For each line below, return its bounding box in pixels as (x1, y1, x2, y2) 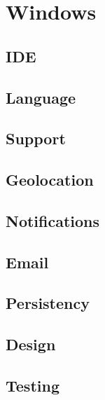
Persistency (6, 292, 90, 314)
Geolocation (6, 169, 94, 191)
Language (6, 86, 76, 108)
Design (6, 333, 56, 355)
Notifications (6, 209, 100, 231)
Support (6, 127, 66, 149)
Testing (6, 375, 59, 396)
